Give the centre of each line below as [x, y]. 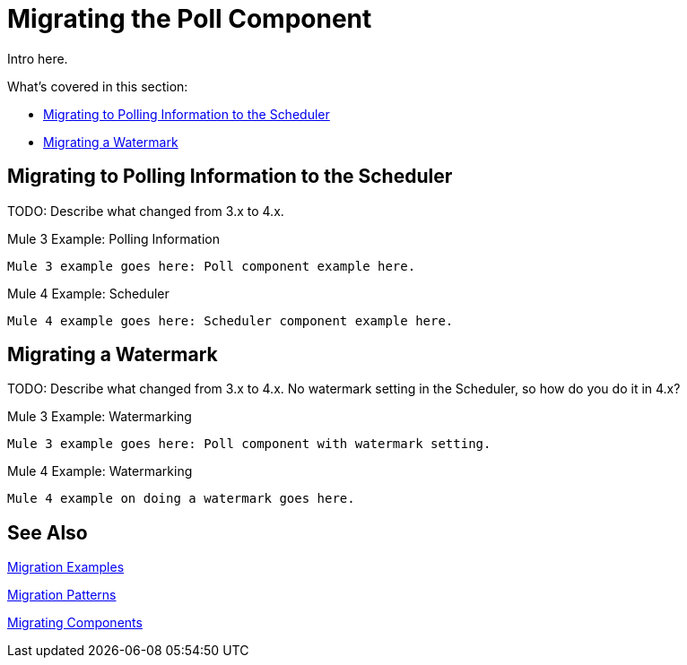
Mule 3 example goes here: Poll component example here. [212, 266]
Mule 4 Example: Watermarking [100, 471]
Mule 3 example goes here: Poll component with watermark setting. [249, 444]
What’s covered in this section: [98, 86]
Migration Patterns [62, 595]
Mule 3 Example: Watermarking [100, 417]
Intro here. [38, 58]
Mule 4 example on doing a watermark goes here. [181, 499]
